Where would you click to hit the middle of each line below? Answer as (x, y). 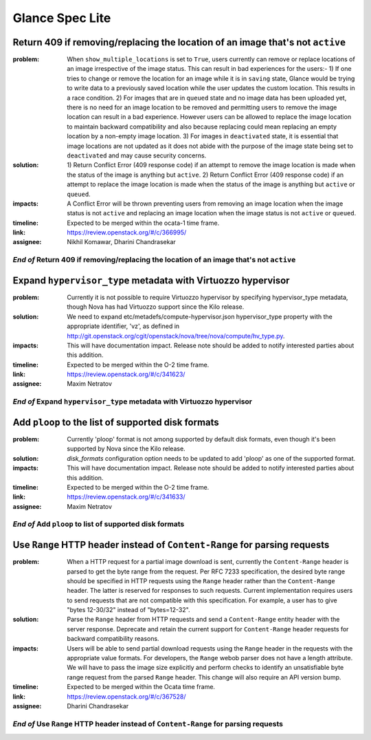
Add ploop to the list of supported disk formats (116, 422)
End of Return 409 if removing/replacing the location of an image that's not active (154, 260)
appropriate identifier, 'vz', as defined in (123, 326)
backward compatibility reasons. (113, 639)
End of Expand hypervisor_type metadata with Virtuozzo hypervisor (133, 402)
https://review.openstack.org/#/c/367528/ (126, 696)
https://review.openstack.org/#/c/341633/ (126, 497)
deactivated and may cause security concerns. (137, 155)
